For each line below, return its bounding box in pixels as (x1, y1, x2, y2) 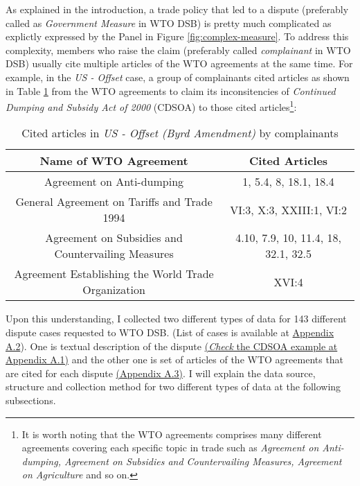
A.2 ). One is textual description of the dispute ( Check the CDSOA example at (6, 338, 338, 353)
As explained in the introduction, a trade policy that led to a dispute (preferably (6, 2, 349, 16)
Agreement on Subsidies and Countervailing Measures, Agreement (64, 453, 342, 468)
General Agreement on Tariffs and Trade (15, 193, 213, 210)
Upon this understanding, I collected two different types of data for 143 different (6, 311, 347, 326)
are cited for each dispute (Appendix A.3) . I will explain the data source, (6, 365, 316, 380)
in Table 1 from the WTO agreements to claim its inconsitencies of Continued (6, 83, 336, 98)
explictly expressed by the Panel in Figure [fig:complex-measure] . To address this (6, 29, 349, 44)
